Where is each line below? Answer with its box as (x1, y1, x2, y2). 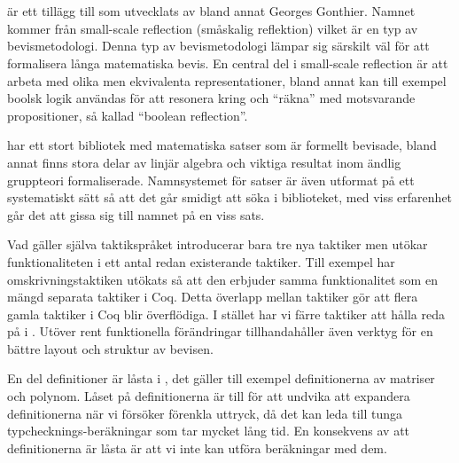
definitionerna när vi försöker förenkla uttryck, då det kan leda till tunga (7, 404, 403, 422)
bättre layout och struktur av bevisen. (7, 339, 214, 357)
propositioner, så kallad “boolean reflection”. (7, 106, 248, 124)
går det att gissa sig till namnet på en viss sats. (7, 205, 265, 224)
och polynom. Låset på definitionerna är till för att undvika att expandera (7, 387, 410, 405)
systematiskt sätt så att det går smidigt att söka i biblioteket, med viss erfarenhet (7, 188, 453, 207)
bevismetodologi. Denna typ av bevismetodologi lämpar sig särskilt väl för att (7, 36, 430, 55)
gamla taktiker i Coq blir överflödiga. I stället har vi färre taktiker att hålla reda (7, 304, 445, 323)
